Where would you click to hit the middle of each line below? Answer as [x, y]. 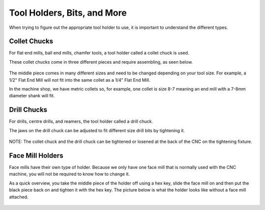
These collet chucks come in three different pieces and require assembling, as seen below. [101, 62]
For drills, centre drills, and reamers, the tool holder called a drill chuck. [81, 121]
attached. [19, 197]
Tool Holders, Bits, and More [68, 13]
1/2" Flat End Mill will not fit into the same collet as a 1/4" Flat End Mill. [80, 80]
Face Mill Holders [36, 155]
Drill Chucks [28, 110]
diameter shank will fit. [32, 96]
